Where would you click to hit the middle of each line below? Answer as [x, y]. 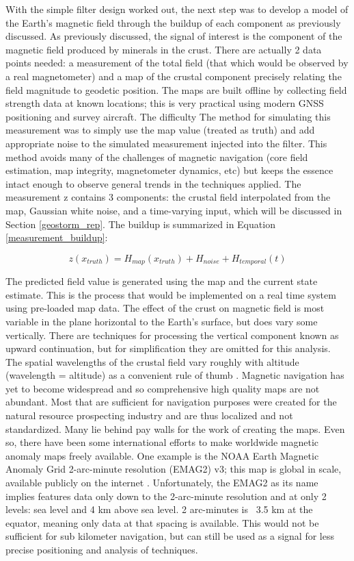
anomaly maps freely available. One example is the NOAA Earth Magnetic [162, 455]
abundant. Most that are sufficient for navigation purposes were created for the [171, 402]
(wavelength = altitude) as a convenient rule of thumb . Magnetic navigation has [175, 375]
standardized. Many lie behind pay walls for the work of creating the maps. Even [175, 428]
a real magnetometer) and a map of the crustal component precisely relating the [174, 76]
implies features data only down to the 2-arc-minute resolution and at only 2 [166, 496]
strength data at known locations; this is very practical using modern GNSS [165, 103]
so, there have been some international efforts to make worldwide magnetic [162, 442]
